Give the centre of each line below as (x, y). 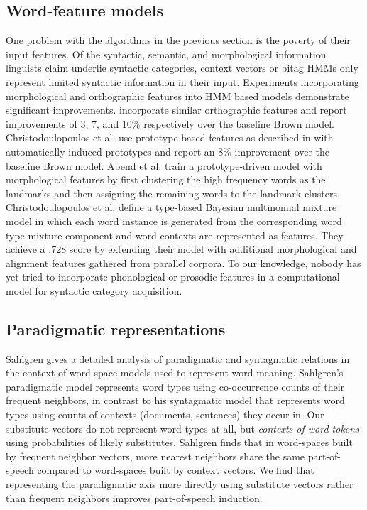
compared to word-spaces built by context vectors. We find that (176, 470)
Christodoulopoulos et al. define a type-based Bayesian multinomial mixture (171, 207)
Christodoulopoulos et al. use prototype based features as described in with (170, 137)
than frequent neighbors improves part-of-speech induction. (134, 498)
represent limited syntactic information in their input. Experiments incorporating (182, 81)
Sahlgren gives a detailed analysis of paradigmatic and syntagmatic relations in (178, 358)
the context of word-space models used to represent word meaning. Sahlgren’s (175, 373)
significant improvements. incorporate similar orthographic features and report (176, 110)
